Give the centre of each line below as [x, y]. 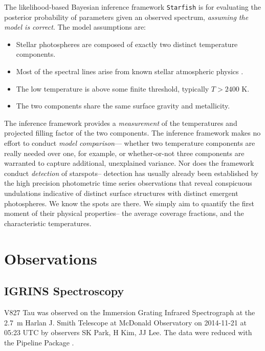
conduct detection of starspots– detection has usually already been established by [131, 173]
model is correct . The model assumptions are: [75, 27]
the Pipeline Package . [39, 342]
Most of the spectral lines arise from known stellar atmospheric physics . [130, 71]
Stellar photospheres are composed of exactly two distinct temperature [127, 44]
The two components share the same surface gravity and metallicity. [123, 106]
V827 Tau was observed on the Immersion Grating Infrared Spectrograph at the [130, 312]
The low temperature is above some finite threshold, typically [113, 88]
